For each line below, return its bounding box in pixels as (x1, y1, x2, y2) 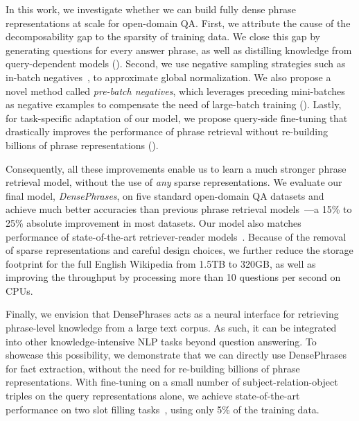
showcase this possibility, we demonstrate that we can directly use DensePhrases (6, 347, 347, 362)
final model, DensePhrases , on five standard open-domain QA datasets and (6, 188, 324, 203)
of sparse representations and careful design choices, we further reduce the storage (6, 243, 353, 257)
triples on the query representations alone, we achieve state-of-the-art (6, 388, 300, 403)
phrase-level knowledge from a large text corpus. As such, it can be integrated (6, 320, 337, 335)
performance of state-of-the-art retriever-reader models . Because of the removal (6, 229, 347, 243)
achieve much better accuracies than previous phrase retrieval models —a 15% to (6, 202, 352, 216)
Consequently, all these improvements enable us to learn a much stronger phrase (6, 161, 347, 175)
